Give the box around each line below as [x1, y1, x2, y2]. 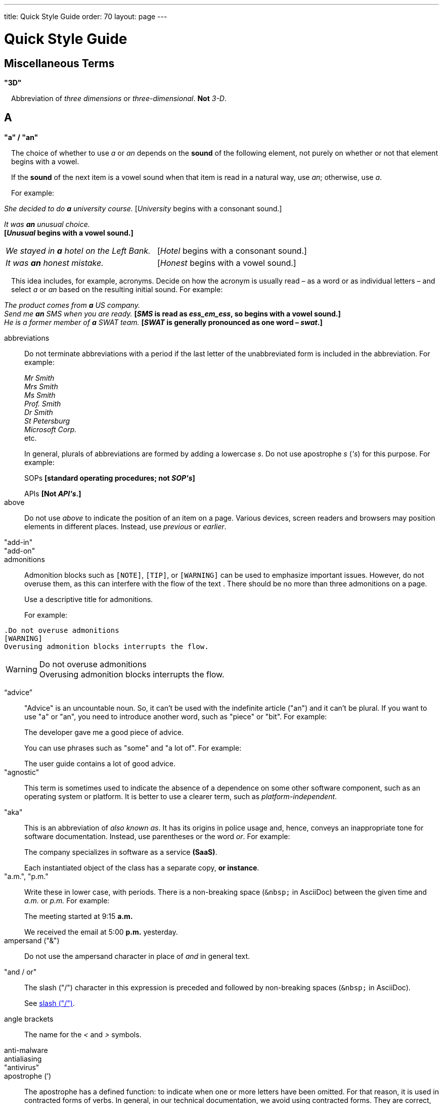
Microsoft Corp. [24, 425, 77, 434]
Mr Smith [24, 373, 55, 382]
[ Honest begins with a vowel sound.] [157, 257, 296, 268]
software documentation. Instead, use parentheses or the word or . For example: [24, 832, 290, 841]
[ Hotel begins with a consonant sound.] [157, 245, 307, 256]
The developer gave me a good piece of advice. [24, 727, 184, 737]
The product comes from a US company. [4, 300, 140, 309]
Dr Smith [24, 407, 53, 417]
